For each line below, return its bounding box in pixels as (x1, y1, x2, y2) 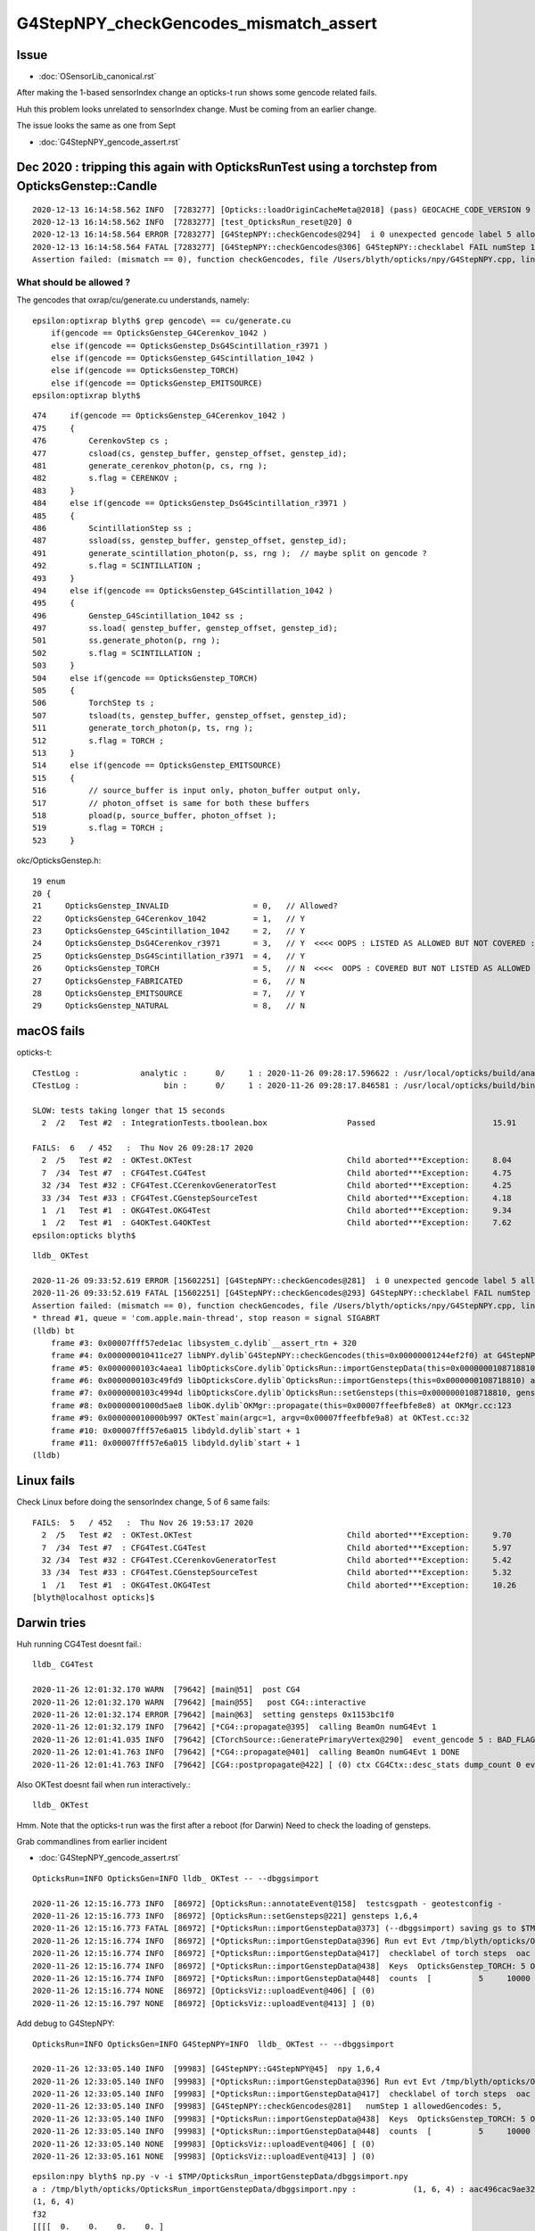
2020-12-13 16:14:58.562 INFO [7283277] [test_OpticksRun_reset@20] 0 (32, 217, 352, 228)
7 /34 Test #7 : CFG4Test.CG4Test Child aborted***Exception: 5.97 (41, 1542, 512, 1553)
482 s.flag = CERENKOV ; (32, 473, 178, 484)
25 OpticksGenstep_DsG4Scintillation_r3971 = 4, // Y (32, 950, 305, 961)
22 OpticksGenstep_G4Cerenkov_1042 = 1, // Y (32, 913, 305, 924)
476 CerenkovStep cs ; (32, 435, 169, 446)
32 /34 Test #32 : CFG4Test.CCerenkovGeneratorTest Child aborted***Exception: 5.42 (41, 1555, 512, 1565)
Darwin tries (16, 1615, 86, 1630)
